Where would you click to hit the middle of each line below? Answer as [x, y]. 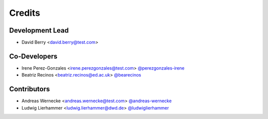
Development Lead [39, 30]
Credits [25, 13]
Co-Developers [33, 56]
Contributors [30, 89]
